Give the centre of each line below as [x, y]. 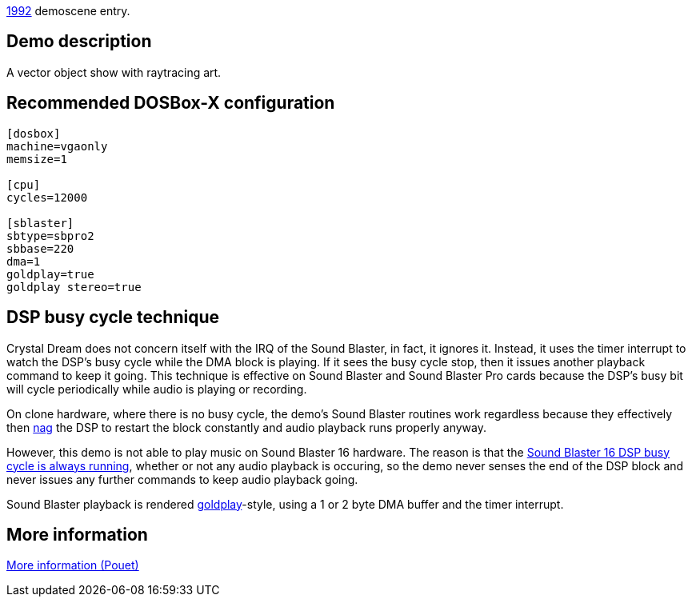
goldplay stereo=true [74, 287]
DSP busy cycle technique [113, 317]
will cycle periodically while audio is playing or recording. [157, 389]
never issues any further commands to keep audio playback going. [182, 479]
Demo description [79, 42]
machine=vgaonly [57, 146]
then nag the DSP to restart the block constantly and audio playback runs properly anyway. [246, 427]
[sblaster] [40, 223]
